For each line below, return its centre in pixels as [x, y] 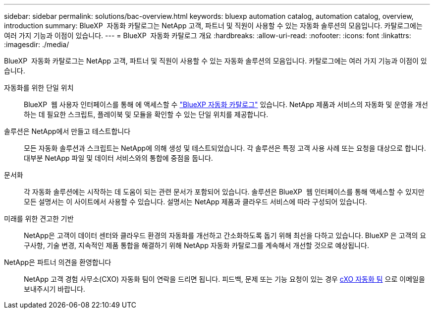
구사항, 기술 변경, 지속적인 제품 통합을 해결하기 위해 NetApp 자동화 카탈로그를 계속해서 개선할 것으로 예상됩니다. [196, 245]
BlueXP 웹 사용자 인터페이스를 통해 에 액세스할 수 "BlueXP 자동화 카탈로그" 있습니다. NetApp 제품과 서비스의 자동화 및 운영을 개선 [226, 104]
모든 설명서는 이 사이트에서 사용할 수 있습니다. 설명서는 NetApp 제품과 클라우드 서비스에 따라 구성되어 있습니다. [195, 202]
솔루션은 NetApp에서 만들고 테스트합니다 [67, 131]
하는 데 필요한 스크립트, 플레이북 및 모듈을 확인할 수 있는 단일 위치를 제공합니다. [146, 114]
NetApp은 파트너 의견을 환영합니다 [58, 262]
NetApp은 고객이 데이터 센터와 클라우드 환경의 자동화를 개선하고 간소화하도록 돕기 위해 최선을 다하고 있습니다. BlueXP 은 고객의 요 [225, 235]
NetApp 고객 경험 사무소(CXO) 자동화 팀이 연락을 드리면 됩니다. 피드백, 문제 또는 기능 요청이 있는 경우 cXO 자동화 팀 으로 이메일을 [224, 279]
